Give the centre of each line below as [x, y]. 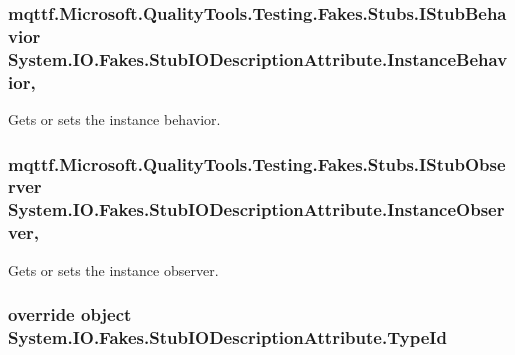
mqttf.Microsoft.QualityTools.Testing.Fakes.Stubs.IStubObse [257, 163]
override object [70, 314]
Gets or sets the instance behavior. [114, 118]
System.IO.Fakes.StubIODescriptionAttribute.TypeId [227, 337]
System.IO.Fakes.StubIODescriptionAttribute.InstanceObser [256, 209]
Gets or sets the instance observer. [113, 269]
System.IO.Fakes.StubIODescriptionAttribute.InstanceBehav [258, 58]
